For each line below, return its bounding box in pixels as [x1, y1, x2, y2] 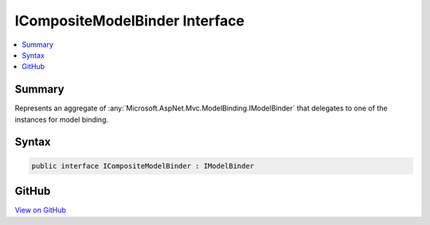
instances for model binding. [14, 114, 109, 124]
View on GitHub [14, 205, 67, 215]
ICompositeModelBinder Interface [14, 12, 245, 29]
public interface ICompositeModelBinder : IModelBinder [31, 161, 255, 170]
